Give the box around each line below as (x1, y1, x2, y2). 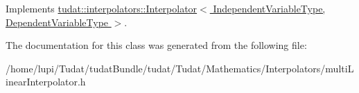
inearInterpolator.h (6, 74, 86, 89)
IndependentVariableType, (213, 1, 326, 15)
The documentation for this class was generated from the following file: (6, 38, 307, 52)
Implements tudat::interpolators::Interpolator (6, 1, 198, 15)
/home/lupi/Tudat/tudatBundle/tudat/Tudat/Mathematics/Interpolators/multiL (6, 61, 354, 75)
